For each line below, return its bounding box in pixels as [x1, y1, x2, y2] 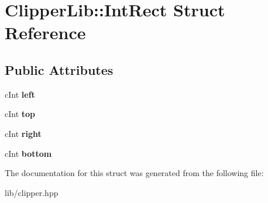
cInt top [5, 108, 36, 120]
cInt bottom [5, 147, 52, 159]
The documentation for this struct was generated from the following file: [5, 167, 264, 179]
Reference [5, 20, 86, 44]
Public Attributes [5, 60, 114, 78]
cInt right [5, 127, 42, 139]
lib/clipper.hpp [5, 186, 59, 198]
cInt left [5, 88, 35, 100]
